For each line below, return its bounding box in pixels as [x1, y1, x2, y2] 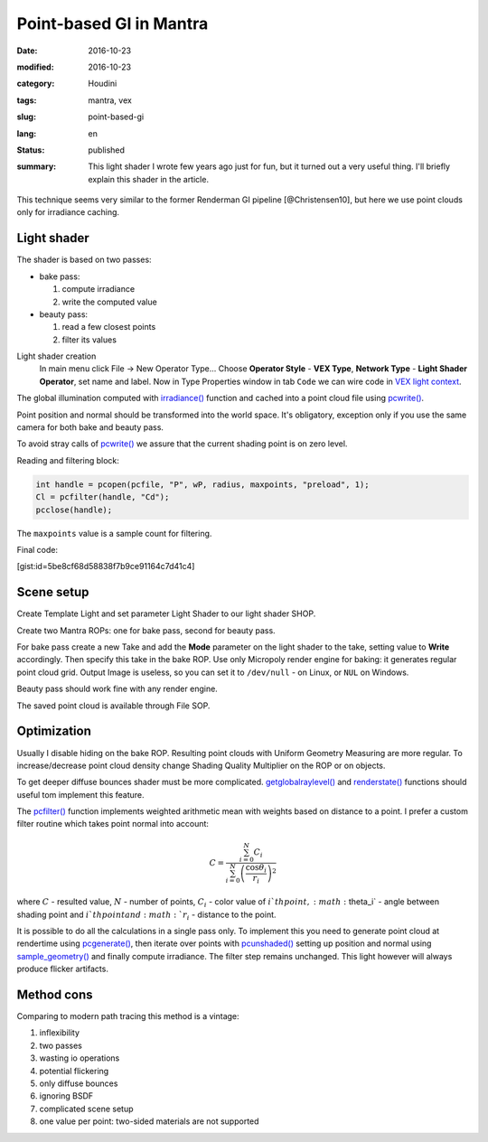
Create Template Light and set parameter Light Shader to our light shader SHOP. [16, 608, 316, 619]
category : [16, 78, 55, 89]
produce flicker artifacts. [16, 963, 108, 975]
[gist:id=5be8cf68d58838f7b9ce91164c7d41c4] [16, 561, 195, 572]
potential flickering [39, 1065, 109, 1076]
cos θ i [245, 862, 267, 875]
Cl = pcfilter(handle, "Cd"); [35, 492, 170, 502]
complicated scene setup [39, 1103, 135, 1114]
